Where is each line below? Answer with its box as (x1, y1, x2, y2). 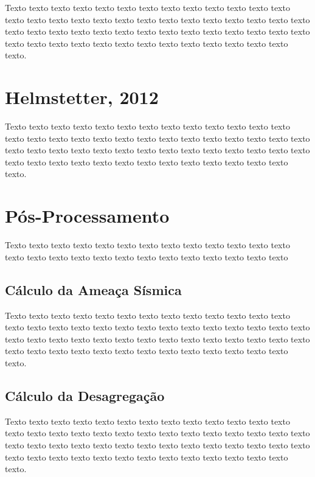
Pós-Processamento (5, 203, 170, 228)
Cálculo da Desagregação (5, 386, 165, 405)
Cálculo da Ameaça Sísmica (5, 280, 182, 299)
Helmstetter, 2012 (5, 85, 159, 110)
